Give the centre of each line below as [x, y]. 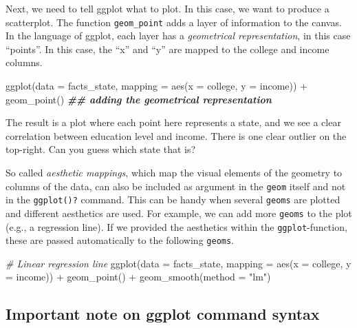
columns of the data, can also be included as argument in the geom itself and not [176, 186]
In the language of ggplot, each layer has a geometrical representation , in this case [178, 35]
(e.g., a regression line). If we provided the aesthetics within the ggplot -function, [176, 226]
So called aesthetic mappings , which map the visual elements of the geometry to [174, 172]
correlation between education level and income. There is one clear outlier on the [176, 135]
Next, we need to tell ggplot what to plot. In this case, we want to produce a [167, 8]
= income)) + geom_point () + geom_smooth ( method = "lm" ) [138, 277]
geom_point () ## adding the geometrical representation [139, 99]
